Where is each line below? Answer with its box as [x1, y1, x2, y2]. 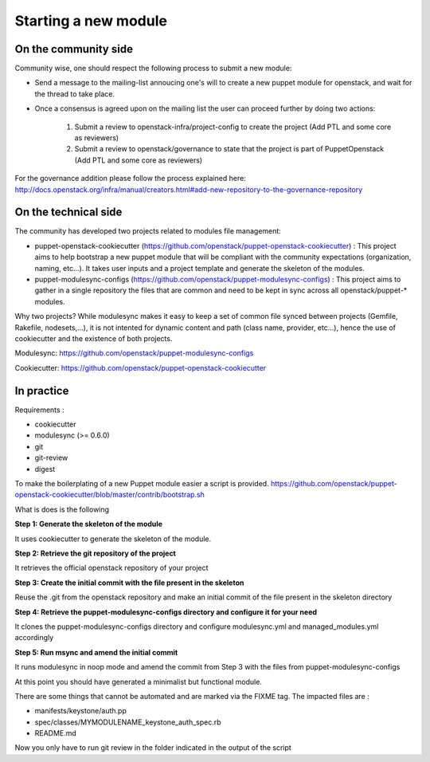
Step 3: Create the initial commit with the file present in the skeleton [14, 578, 244, 587]
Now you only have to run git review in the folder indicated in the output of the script [14, 743, 292, 752]
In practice [14, 383, 69, 398]
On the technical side [14, 206, 123, 219]
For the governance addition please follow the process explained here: [14, 174, 246, 183]
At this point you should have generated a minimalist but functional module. [14, 677, 263, 686]
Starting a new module [14, 12, 167, 29]
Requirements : [14, 405, 64, 414]
